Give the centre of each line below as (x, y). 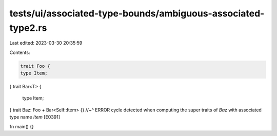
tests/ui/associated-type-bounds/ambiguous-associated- (137, 13)
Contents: (20, 52)
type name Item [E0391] (35, 117)
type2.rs (28, 28)
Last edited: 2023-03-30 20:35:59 (46, 43)
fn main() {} (22, 126)
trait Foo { (35, 66)
